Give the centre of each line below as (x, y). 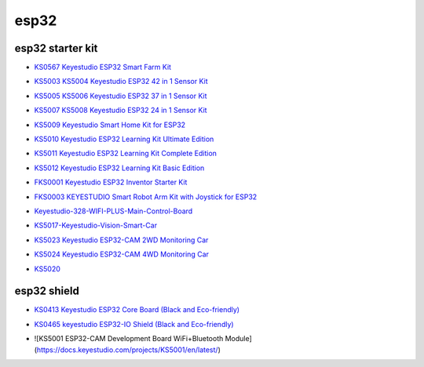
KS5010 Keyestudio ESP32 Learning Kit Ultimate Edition (124, 139)
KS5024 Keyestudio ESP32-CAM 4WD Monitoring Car (122, 254)
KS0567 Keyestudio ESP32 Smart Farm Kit (103, 67)
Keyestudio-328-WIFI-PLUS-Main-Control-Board (113, 211)
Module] (239, 339)
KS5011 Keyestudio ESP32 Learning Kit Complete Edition (126, 154)
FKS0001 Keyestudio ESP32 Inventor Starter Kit (111, 182)
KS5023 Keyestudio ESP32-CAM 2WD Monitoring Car (121, 240)
